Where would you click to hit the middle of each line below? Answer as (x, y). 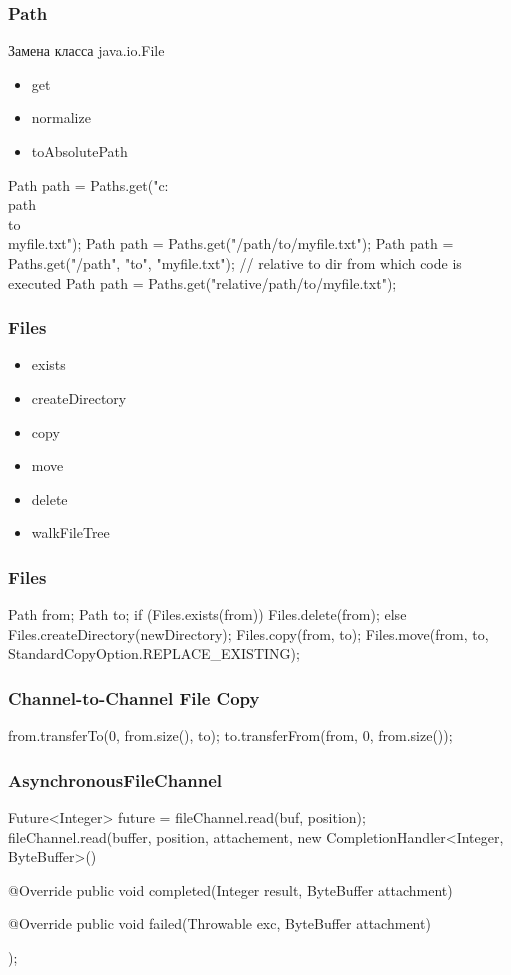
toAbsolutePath (79, 151)
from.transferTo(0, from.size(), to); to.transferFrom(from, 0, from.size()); (230, 735)
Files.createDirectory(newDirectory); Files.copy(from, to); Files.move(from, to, (248, 633)
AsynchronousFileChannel (115, 779)
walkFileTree (70, 532)
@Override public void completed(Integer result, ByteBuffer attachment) (230, 889)
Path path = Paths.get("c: (88, 184)
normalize (61, 117)
